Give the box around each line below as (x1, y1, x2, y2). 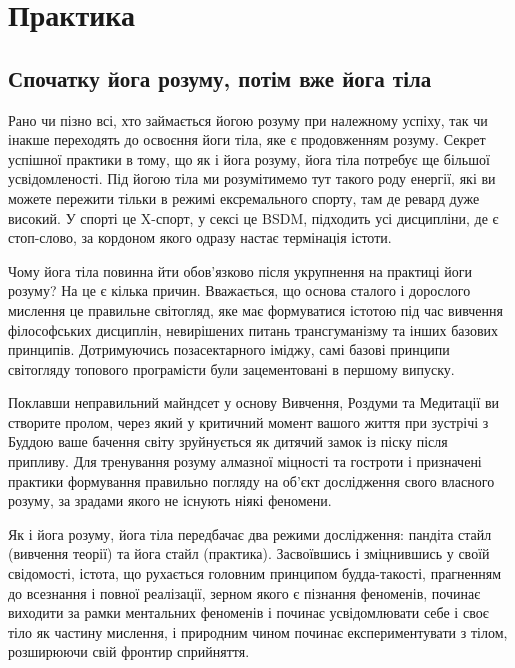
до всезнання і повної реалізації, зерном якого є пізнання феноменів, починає (8, 582, 481, 603)
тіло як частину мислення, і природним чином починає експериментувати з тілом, (8, 621, 508, 642)
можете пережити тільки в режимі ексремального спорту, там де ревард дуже (8, 187, 480, 208)
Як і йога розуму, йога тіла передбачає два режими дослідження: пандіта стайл (8, 523, 492, 544)
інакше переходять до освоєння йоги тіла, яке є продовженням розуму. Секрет (8, 129, 486, 150)
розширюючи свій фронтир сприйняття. (8, 641, 250, 662)
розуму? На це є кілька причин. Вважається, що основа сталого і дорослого (8, 280, 471, 301)
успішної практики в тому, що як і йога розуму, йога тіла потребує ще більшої (8, 148, 490, 169)
